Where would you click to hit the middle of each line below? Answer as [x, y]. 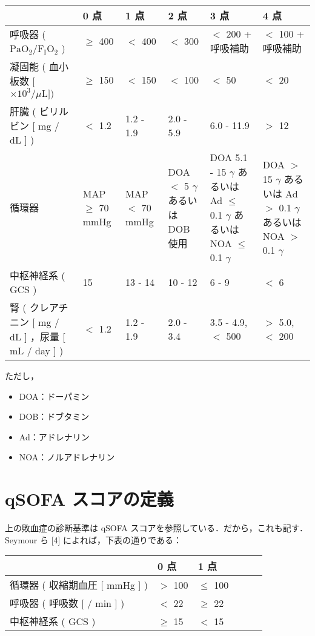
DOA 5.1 [229, 157]
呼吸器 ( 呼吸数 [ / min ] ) [67, 603]
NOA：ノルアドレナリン [67, 457]
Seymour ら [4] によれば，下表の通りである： [93, 539]
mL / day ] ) [37, 350]
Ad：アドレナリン [54, 436]
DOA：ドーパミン [54, 396]
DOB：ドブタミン [54, 416]
